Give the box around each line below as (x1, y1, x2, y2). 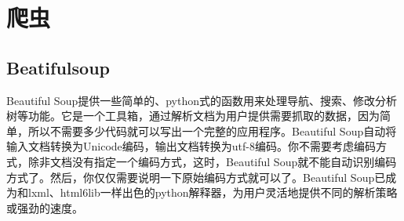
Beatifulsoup (6, 55, 111, 79)
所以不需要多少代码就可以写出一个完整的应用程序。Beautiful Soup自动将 (27, 122, 397, 139)
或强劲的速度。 (6, 199, 83, 216)
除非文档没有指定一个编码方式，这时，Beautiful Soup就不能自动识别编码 (27, 153, 397, 169)
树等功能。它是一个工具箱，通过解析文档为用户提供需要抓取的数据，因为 (6, 107, 380, 124)
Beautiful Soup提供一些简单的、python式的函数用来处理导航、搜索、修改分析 (6, 92, 398, 108)
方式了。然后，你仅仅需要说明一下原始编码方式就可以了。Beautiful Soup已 (6, 168, 386, 185)
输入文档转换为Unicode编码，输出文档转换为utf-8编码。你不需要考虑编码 (6, 138, 376, 154)
